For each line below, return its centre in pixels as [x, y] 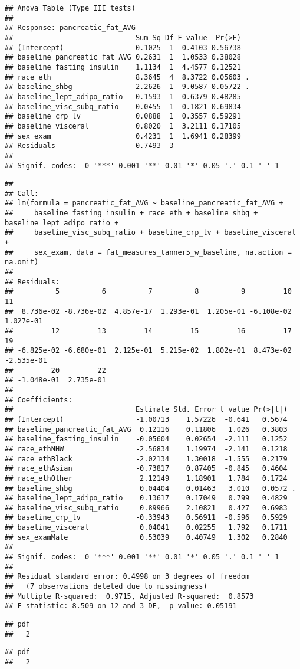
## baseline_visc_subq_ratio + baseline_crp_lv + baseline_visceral [150, 233]
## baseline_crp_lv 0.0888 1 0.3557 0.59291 [123, 117]
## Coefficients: [39, 400]
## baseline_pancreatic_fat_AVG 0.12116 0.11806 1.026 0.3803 [146, 429]
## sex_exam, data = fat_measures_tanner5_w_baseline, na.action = [148, 252]
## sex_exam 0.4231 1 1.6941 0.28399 [123, 136]
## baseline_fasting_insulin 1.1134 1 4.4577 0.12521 [123, 67]
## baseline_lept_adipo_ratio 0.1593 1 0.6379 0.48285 [123, 96]
